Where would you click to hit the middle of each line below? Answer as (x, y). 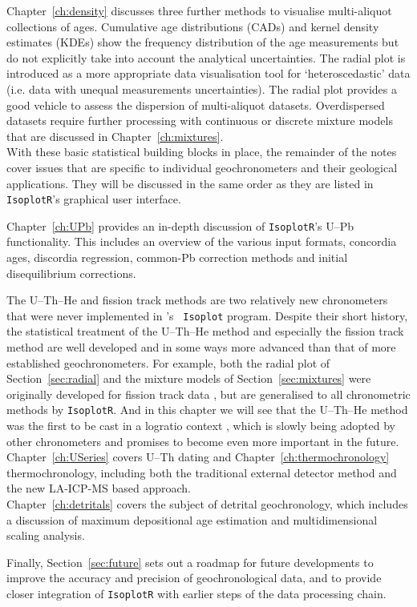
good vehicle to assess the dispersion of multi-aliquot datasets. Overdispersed (196, 105)
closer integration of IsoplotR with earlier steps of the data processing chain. (196, 594)
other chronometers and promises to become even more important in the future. (203, 441)
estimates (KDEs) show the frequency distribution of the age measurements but (203, 42)
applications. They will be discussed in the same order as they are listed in (190, 183)
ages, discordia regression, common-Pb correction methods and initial (177, 257)
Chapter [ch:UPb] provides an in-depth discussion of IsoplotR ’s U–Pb (180, 225)
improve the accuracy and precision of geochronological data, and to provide (194, 578)
